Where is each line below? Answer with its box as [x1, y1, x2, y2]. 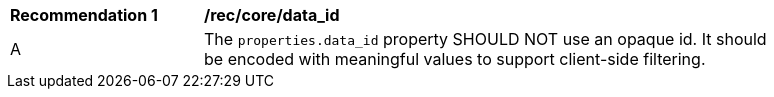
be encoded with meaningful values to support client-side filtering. [204, 49, 706, 69]
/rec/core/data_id [204, 5, 340, 25]
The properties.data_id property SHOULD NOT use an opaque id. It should [204, 29, 767, 49]
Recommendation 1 [10, 5, 158, 25]
